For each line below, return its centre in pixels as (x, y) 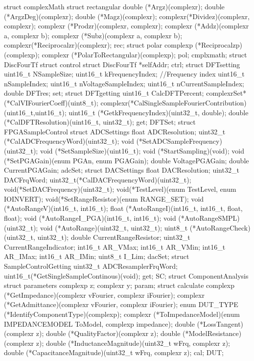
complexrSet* (226, 93)
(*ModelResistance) (212, 333)
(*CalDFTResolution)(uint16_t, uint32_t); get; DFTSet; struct (100, 122)
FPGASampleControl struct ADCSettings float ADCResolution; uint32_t (115, 131)
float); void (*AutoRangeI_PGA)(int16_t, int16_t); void (90, 218)
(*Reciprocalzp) (219, 45)
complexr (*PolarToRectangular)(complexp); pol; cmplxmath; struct (144, 54)
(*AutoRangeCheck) (220, 227)
